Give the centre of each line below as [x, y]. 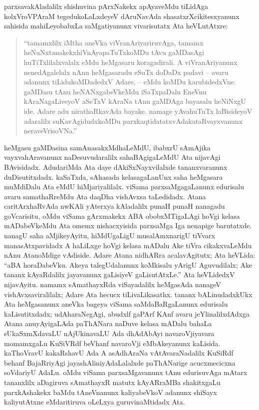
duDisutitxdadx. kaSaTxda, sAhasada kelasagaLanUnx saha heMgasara [114, 177]
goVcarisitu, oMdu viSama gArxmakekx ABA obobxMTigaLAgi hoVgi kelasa [122, 215]
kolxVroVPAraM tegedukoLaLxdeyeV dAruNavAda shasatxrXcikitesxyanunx [122, 16]
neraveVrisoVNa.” [50, 131]
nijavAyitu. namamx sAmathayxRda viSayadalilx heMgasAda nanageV [113, 284]
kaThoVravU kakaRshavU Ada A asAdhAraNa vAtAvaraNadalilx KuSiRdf [119, 353]
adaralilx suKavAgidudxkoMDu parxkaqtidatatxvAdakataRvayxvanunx [133, 121]
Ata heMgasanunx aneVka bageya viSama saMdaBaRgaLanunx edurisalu [116, 304]
